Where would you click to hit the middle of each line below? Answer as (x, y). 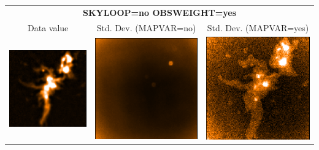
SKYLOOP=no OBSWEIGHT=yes (159, 12)
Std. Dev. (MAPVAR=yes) (258, 27)
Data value (48, 27)
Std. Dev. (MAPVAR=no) (146, 27)
